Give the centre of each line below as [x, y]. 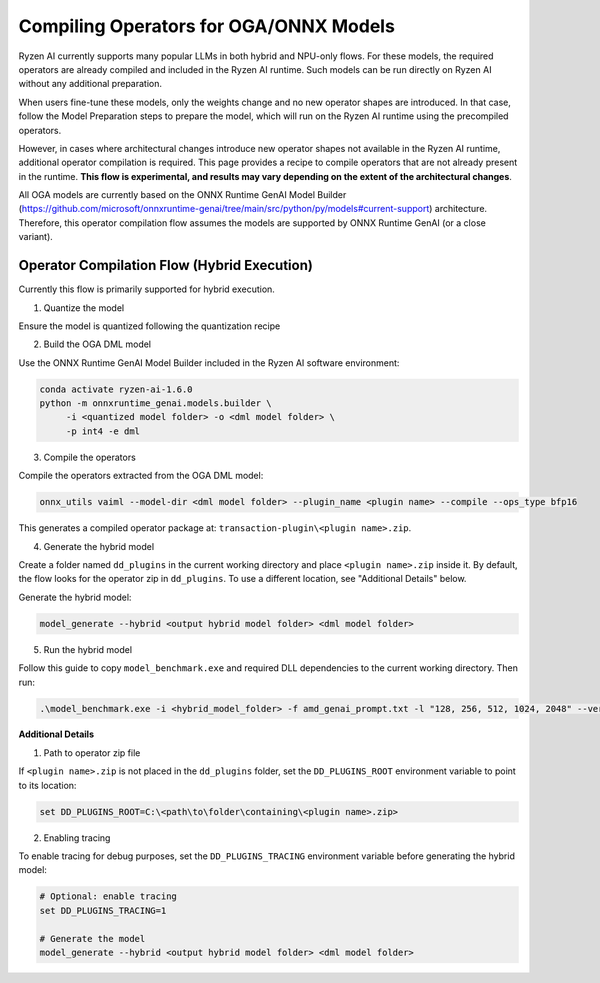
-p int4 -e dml [102, 431]
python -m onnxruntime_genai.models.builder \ [155, 403]
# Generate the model [92, 938]
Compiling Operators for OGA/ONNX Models [206, 26]
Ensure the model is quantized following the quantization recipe [149, 326]
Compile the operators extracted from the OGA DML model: [141, 476]
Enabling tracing [77, 837]
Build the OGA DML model [97, 344]
